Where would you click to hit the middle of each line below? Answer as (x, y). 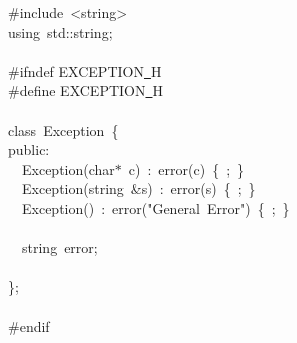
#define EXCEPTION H (85, 90)
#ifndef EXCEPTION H (85, 70)
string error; (59, 247)
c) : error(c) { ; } (186, 168)
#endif (29, 325)
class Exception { (63, 129)
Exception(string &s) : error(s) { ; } (138, 188)
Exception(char (68, 168)
